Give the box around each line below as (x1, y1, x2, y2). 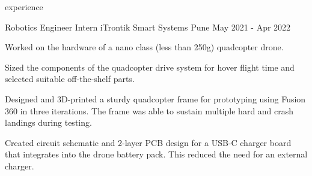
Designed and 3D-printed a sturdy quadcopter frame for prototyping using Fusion (5, 92, 306, 105)
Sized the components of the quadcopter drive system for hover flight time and (5, 60, 295, 73)
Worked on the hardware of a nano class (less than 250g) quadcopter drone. (5, 41, 284, 53)
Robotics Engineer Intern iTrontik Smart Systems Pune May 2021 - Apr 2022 (5, 20, 291, 33)
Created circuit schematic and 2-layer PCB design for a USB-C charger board (5, 136, 292, 148)
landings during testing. (5, 116, 92, 129)
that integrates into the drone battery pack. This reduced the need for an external (5, 148, 308, 160)
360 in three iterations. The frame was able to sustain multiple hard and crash (5, 104, 294, 117)
